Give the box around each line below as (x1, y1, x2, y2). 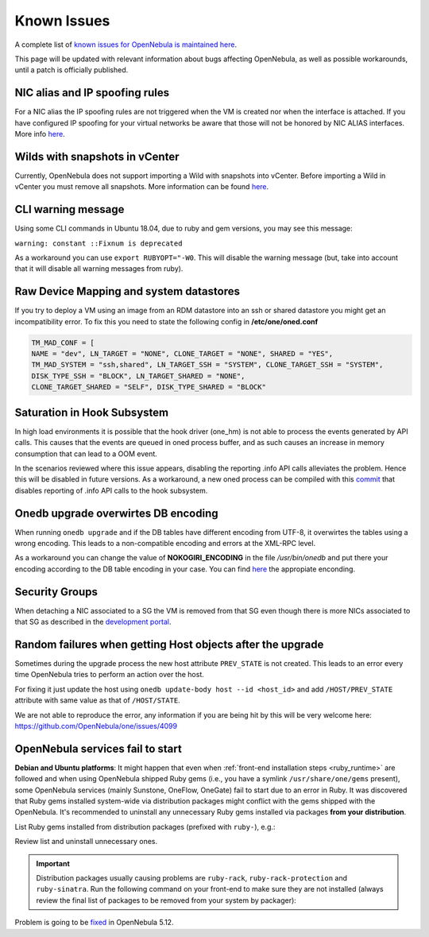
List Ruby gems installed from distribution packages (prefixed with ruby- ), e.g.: (14, 822, 276, 831)
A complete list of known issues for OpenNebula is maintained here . (14, 40, 238, 49)
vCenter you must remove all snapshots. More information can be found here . (14, 182, 269, 192)
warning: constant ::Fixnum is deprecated (14, 238, 183, 248)
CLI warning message (14, 203, 125, 216)
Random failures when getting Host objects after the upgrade (14, 637, 324, 651)
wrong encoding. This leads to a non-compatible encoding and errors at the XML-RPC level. (14, 538, 316, 548)
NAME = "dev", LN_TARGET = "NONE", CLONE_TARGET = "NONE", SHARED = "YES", (31, 350, 334, 358)
